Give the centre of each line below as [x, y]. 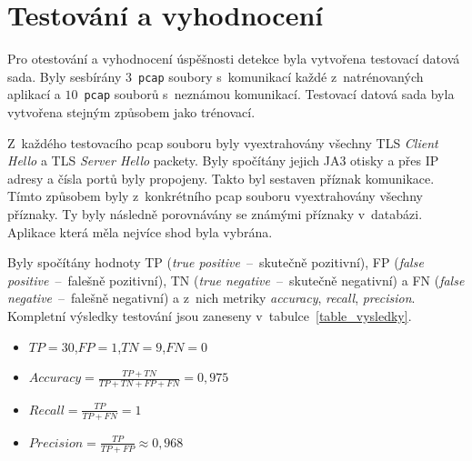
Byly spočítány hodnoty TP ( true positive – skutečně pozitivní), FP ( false [216, 262]
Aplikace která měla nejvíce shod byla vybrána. [140, 231]
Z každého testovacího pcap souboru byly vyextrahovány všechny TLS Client [223, 142]
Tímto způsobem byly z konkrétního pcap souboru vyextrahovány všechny [215, 196]
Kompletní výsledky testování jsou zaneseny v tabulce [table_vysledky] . [210, 315]
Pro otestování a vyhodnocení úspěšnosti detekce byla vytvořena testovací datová [234, 59]
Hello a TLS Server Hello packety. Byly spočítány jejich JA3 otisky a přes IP [223, 160]
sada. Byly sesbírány [65, 76]
